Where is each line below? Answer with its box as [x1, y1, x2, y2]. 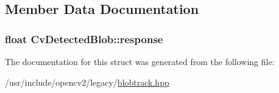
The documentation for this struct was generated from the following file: [5, 55, 275, 67]
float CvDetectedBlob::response [5, 31, 163, 46]
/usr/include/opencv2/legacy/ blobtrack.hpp [5, 75, 169, 88]
